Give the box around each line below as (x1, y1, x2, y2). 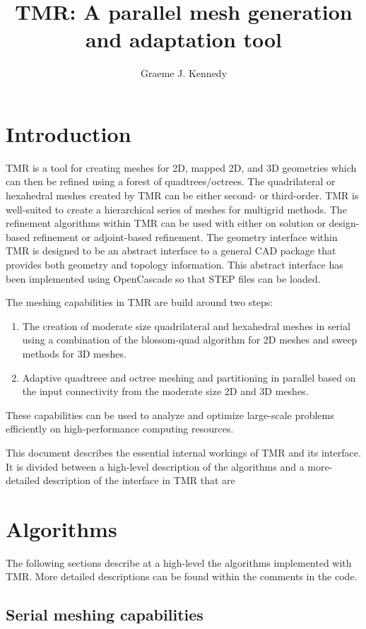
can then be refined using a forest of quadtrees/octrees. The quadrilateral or (6, 174, 336, 189)
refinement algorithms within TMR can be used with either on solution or (6, 216, 326, 230)
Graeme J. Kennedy (140, 66, 228, 81)
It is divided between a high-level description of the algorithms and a (6, 459, 305, 474)
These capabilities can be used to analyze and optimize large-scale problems (6, 407, 334, 422)
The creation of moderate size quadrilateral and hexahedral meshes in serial (22, 318, 350, 333)
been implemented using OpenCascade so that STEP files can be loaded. (6, 271, 321, 286)
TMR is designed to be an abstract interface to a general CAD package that (6, 243, 336, 258)
